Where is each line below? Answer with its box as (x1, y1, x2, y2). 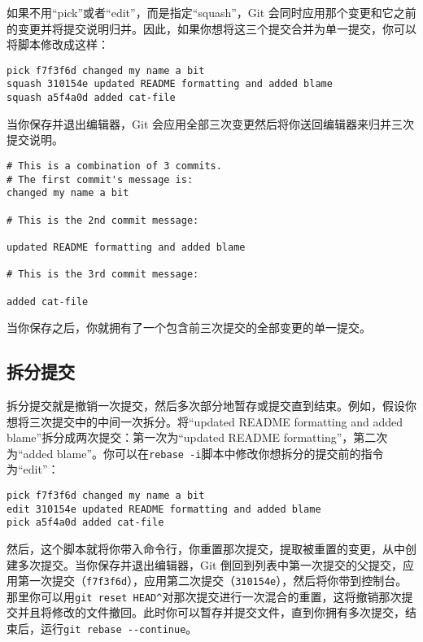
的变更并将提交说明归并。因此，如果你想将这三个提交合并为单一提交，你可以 (7, 20, 416, 37)
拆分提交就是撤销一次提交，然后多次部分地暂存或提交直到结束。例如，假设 (7, 396, 405, 413)
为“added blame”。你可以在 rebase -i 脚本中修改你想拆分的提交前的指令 (7, 444, 384, 461)
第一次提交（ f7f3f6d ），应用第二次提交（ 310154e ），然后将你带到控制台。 (17, 572, 408, 589)
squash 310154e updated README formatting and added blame (7, 78, 333, 90)
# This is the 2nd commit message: (7, 214, 199, 226)
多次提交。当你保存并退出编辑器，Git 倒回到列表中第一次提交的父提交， (17, 556, 403, 573)
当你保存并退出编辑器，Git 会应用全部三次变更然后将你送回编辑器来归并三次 (7, 115, 414, 132)
